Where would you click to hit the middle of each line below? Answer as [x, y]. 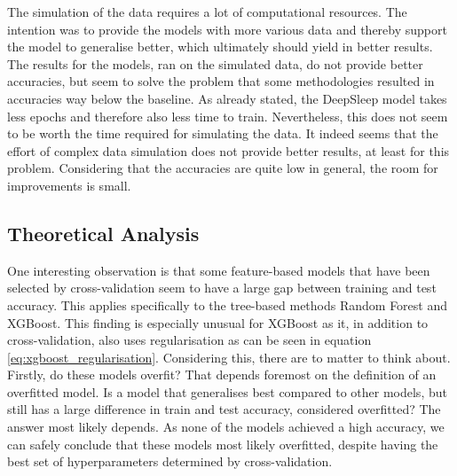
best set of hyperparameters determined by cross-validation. [170, 461]
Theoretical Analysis [103, 233]
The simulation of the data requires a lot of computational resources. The [207, 12]
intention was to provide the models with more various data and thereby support [227, 29]
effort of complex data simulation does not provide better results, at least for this [228, 150]
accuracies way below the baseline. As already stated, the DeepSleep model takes [227, 98]
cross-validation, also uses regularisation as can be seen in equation [189, 340]
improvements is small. [69, 185]
